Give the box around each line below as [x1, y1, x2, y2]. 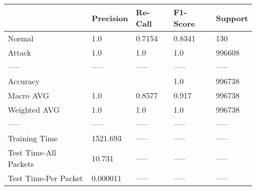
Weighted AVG [8, 104, 60, 115]
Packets [8, 158, 34, 169]
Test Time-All [8, 147, 56, 158]
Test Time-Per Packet [8, 172, 83, 184]
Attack [8, 47, 32, 58]
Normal [8, 32, 34, 44]
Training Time [8, 132, 58, 144]
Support [216, 12, 248, 24]
